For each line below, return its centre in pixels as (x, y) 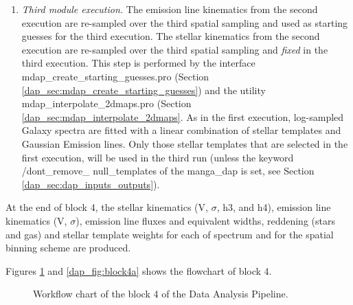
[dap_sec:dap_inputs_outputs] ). (91, 184)
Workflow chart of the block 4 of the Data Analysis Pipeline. (161, 294)
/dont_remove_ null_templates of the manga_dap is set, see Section (168, 171)
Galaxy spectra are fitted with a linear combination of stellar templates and (181, 130)
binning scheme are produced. (68, 248)
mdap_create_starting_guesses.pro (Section (115, 76)
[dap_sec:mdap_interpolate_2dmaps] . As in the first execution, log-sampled (183, 116)
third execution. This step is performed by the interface (138, 63)
